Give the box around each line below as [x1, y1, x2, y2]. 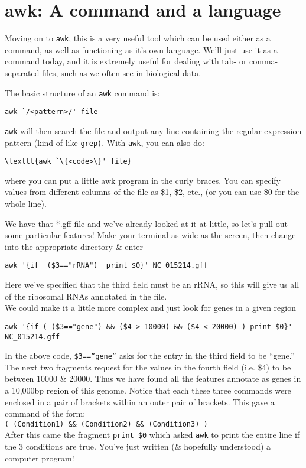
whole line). [5, 197, 47, 210]
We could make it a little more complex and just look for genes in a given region [5, 301, 296, 314]
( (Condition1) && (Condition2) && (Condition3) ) [5, 420, 208, 428]
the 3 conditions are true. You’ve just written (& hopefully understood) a [5, 440, 271, 453]
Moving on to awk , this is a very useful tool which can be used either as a [5, 32, 271, 44]
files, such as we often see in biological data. [42, 66, 201, 79]
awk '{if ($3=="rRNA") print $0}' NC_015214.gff [5, 261, 208, 270]
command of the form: [5, 407, 86, 420]
